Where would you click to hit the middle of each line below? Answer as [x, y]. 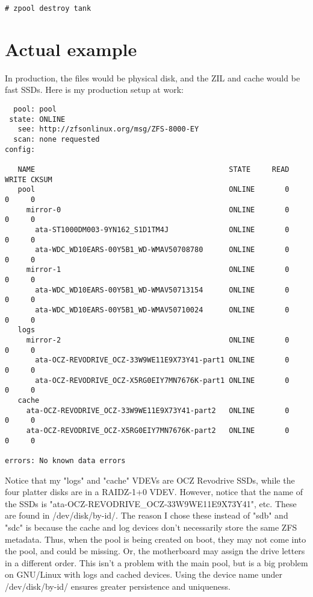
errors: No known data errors [65, 460]
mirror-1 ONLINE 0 [158, 270]
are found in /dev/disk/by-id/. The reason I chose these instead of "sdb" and [147, 515]
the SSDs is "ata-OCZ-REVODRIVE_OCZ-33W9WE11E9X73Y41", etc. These [151, 503]
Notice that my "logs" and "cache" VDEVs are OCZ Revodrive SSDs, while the [150, 480]
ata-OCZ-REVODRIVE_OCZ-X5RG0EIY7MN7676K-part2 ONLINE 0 [158, 430]
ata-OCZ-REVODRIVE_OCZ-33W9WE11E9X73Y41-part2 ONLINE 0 [158, 410]
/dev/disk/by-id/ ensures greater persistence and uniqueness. [118, 586]
